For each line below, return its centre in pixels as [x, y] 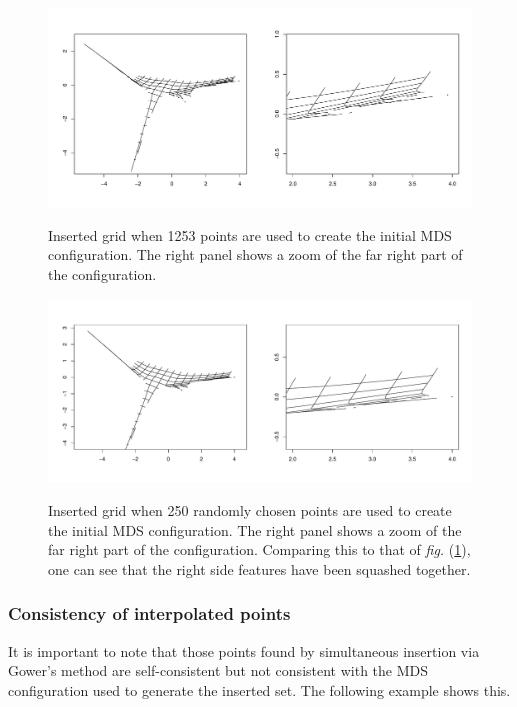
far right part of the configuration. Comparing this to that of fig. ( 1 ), [259, 549]
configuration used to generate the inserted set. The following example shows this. [259, 689]
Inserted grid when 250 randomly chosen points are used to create [250, 509]
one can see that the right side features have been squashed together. [259, 568]
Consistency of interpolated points [149, 613]
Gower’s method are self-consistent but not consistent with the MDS [218, 670]
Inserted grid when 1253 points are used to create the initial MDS [250, 234]
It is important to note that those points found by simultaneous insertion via [244, 650]
